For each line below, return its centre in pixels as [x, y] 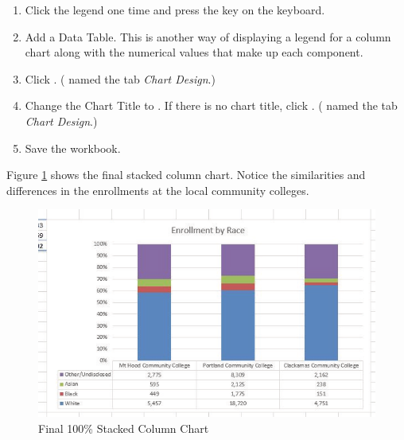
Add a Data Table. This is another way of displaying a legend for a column [208, 36]
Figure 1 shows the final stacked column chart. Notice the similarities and [186, 175]
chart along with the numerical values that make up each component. [194, 52]
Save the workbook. [73, 148]
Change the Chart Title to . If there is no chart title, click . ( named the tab [211, 105]
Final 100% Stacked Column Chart [124, 428]
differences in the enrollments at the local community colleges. [158, 190]
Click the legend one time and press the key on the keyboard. [175, 10]
